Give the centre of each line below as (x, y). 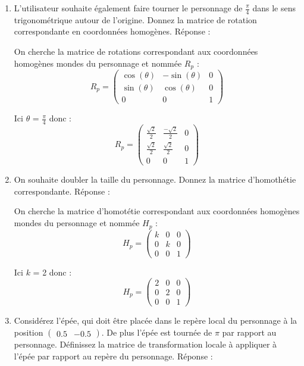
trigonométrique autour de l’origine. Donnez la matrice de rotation (135, 19)
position (29, 332)
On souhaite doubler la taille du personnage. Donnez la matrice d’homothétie (155, 179)
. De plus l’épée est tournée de (157, 332)
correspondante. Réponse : (62, 191)
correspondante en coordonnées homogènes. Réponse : (112, 31)
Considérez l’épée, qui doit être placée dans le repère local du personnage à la (156, 320)
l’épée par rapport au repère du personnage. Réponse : (113, 356)
